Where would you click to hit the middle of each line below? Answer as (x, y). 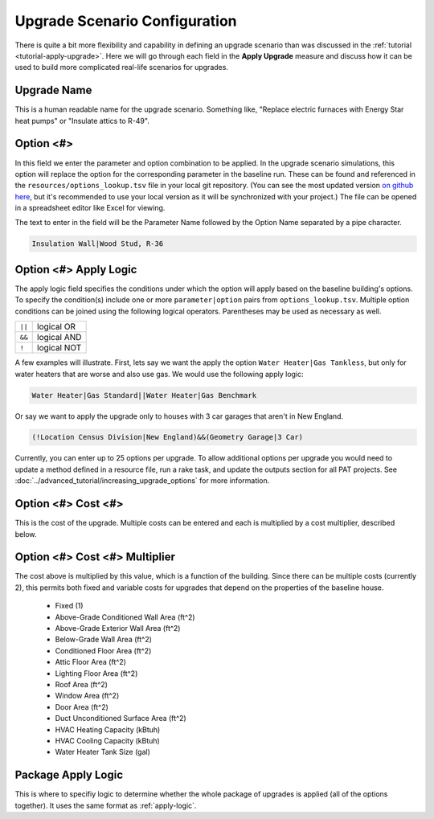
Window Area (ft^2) (87, 696)
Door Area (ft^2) (82, 706)
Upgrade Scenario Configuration (126, 21)
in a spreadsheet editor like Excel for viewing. (90, 208)
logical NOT (59, 348)
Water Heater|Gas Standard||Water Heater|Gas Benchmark (144, 395)
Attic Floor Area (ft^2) (90, 662)
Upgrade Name (53, 90)
